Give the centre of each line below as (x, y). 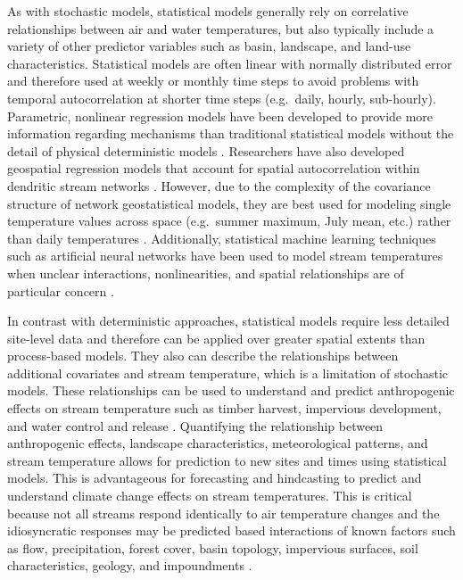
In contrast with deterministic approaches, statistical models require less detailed (228, 321)
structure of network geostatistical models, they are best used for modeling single (229, 203)
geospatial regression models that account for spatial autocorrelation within (214, 168)
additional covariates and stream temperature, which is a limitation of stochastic (228, 373)
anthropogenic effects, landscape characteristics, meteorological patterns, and (218, 443)
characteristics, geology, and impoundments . (130, 565)
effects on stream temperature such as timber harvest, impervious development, (224, 408)
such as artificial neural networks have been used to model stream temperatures (225, 256)
